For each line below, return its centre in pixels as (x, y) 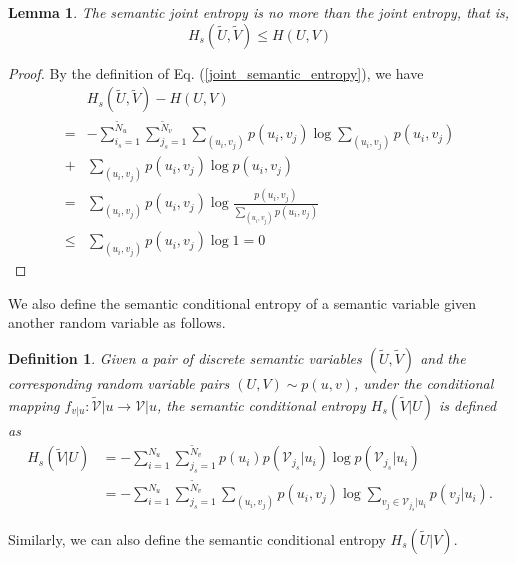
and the (443, 357)
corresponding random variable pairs (119, 382)
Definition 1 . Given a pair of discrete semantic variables (185, 357)
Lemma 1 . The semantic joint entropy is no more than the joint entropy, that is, (259, 12)
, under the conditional (423, 382)
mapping (34, 404)
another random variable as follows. (117, 322)
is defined (467, 404)
